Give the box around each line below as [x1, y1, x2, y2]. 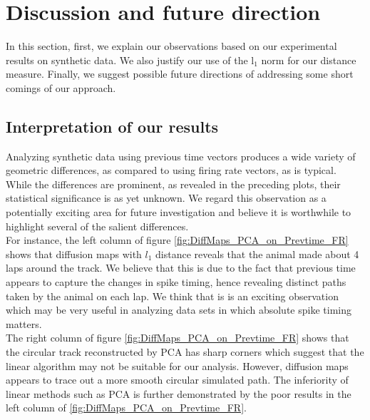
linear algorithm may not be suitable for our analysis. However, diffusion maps [6, 358, 349, 373]
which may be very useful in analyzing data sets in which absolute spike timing [6, 302, 351, 317]
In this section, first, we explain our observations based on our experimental [6, 39, 337, 53]
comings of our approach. [6, 80, 116, 95]
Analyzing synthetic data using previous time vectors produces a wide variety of [6, 148, 356, 163]
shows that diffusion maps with [6, 246, 142, 261]
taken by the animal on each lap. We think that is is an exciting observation [6, 288, 339, 303]
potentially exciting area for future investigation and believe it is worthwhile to [6, 205, 351, 220]
